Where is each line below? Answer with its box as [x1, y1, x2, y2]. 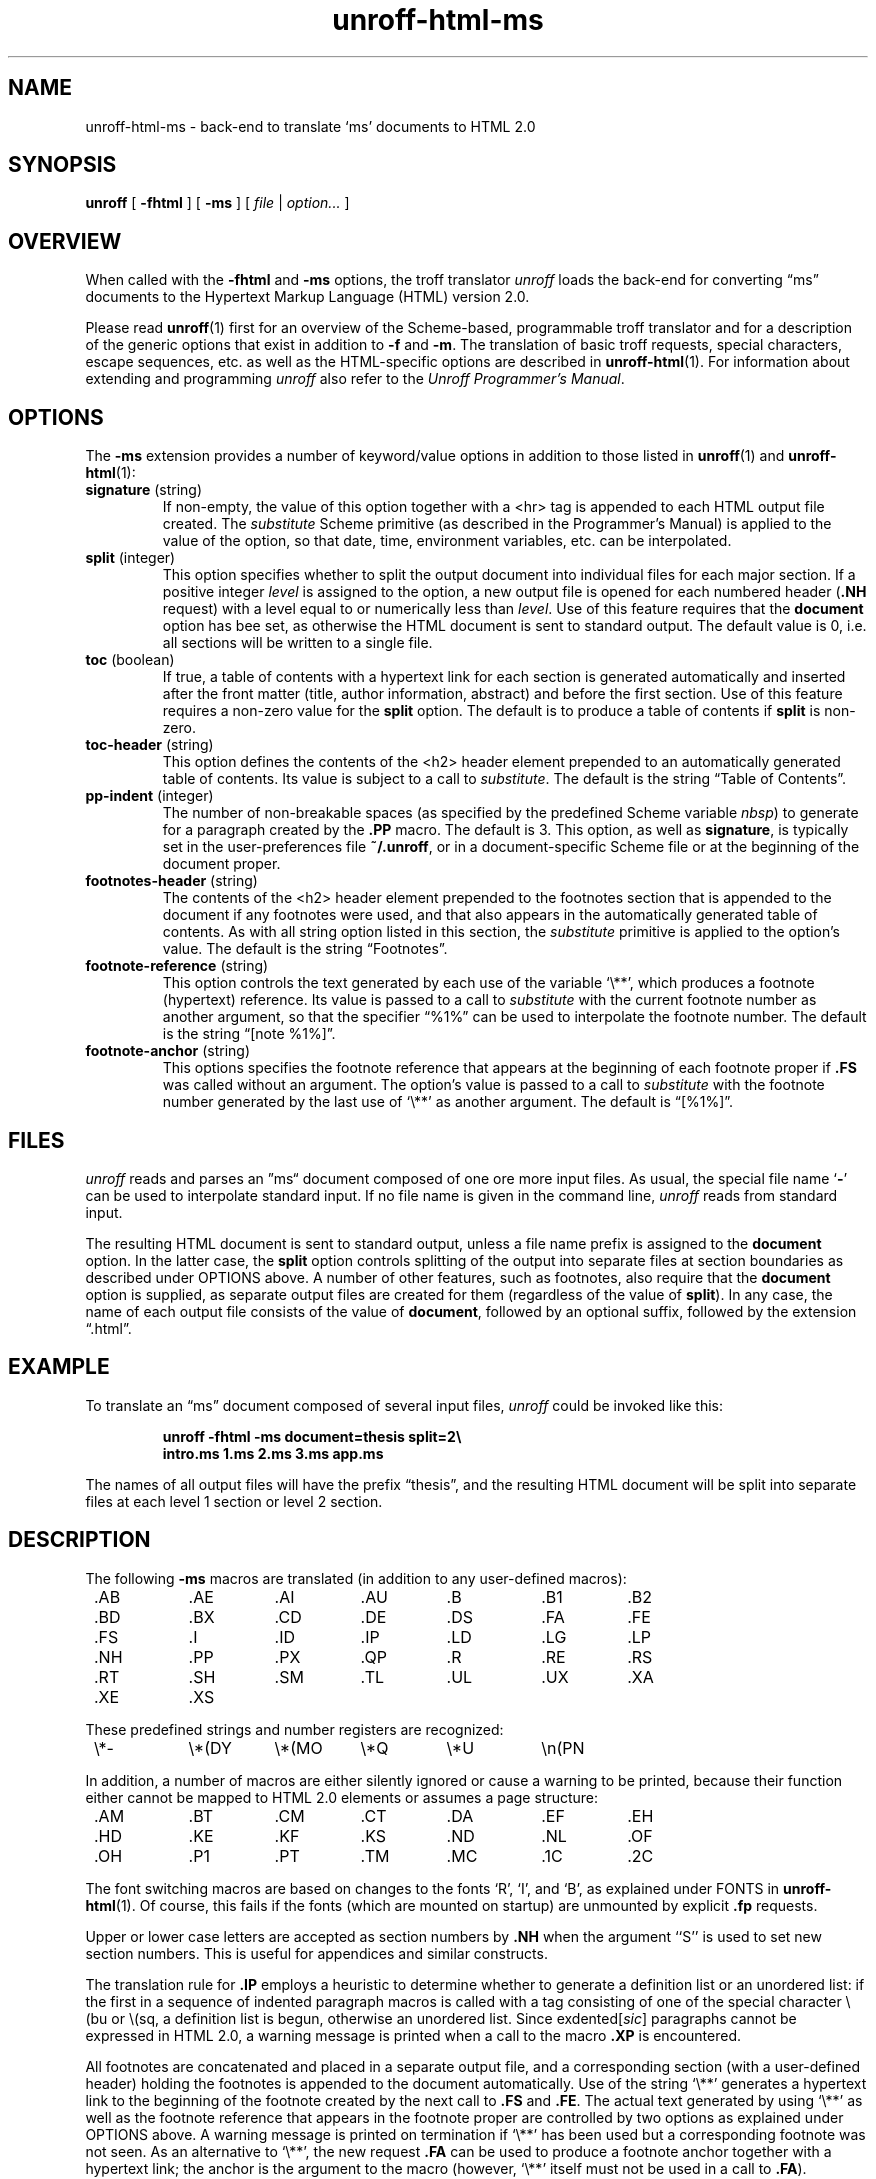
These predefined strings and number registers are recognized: [85, 1720, 504, 1738]
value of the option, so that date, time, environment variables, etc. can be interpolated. [162, 532, 732, 550]
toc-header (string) [85, 736, 214, 754]
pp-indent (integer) [85, 787, 214, 805]
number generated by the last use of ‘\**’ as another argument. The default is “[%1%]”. [162, 1093, 734, 1111]
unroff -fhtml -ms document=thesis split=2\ [162, 1427, 462, 1445]
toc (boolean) [85, 651, 175, 669]
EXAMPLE [8, 1354, 110, 1380]
